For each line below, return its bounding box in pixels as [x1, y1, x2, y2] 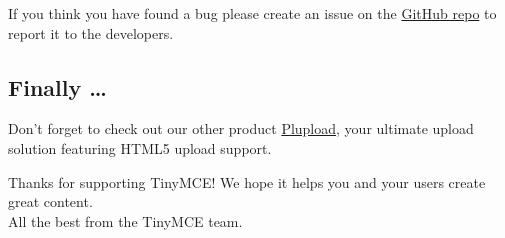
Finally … [8, 71, 107, 102]
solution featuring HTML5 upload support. [8, 137, 272, 158]
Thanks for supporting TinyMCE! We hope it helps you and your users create [8, 171, 486, 192]
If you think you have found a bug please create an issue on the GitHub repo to [8, 3, 497, 23]
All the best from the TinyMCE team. [8, 210, 243, 231]
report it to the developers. [8, 22, 174, 43]
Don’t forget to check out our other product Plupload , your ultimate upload [8, 118, 474, 139]
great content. [8, 191, 93, 212]
